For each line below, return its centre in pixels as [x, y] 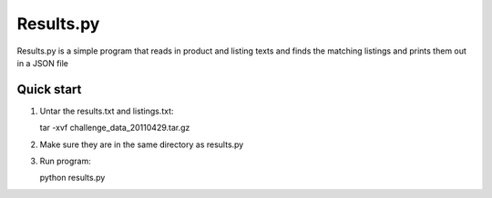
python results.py [72, 178]
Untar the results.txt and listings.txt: [107, 111]
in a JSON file [42, 63]
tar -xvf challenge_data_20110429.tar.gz [115, 128]
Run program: [65, 161]
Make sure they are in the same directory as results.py [142, 144]
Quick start [49, 89]
